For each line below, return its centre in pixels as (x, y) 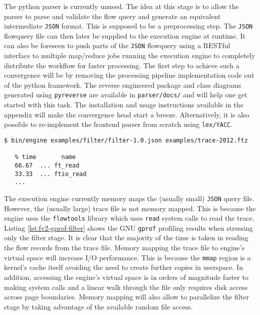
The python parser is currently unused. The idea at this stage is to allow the (121, 6)
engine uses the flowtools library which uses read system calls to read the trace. (129, 218)
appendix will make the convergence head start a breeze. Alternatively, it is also (127, 114)
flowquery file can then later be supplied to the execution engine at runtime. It (125, 35)
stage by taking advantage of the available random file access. (98, 306)
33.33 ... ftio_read (51, 174)
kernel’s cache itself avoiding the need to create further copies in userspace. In (123, 267)
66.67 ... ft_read (47, 165)
